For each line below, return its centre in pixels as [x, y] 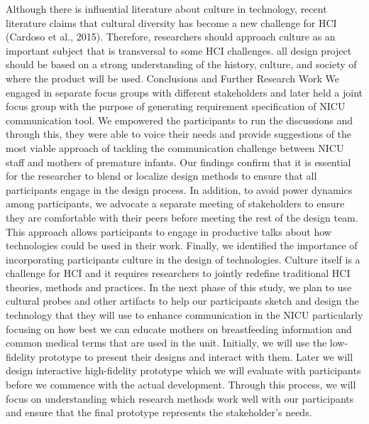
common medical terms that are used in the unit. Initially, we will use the [166, 343]
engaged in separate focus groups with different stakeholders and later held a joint [184, 92]
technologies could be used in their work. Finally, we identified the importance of [182, 245]
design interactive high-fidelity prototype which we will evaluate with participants [183, 370]
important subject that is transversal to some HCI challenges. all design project [179, 50]
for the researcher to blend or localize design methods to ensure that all [161, 176]
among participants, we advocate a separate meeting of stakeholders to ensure [175, 203]
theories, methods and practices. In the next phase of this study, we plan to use [179, 287]
